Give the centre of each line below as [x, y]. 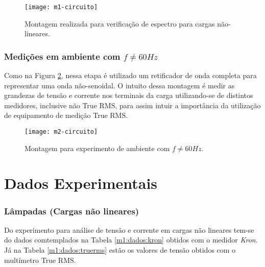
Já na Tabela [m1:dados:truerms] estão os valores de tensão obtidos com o [120, 250]
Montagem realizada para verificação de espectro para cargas [120, 23]
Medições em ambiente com [62, 56]
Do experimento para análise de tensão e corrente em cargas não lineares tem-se [129, 229]
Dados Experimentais [81, 183]
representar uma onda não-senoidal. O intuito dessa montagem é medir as [119, 85]
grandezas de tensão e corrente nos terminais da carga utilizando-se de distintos [129, 95]
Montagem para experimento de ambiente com [97, 148]
